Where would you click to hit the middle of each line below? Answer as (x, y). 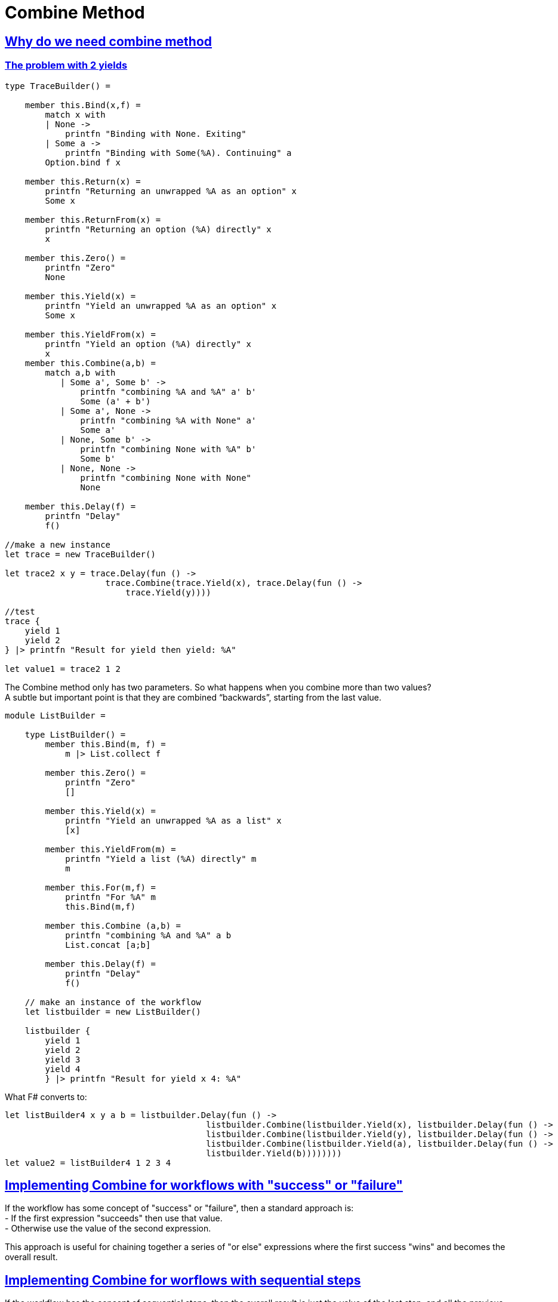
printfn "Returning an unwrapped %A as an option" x (171, 191)
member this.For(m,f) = (100, 887)
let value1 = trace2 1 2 (63, 669)
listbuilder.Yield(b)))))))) (274, 1153)
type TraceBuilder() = (58, 86)
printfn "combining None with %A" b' (168, 449)
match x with (75, 114)
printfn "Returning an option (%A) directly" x (158, 229)
